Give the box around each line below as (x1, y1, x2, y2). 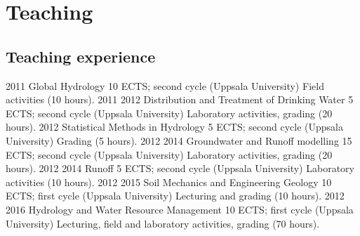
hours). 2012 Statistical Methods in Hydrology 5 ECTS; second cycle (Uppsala (6, 119, 344, 134)
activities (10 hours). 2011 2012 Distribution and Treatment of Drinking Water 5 (6, 92, 354, 107)
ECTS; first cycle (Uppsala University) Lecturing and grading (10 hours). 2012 (6, 188, 345, 203)
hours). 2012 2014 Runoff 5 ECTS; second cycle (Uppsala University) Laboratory (6, 161, 354, 176)
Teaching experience (6, 45, 156, 67)
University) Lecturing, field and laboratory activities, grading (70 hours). (6, 216, 320, 230)
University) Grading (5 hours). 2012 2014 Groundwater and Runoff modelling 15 (6, 133, 352, 147)
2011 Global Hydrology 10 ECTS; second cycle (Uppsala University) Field (6, 78, 324, 93)
